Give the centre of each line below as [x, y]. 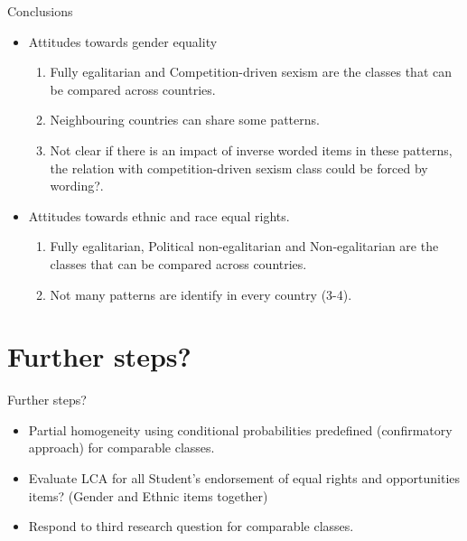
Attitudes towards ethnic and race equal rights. [159, 215]
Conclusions [40, 11]
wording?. [77, 186]
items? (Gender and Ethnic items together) [148, 495]
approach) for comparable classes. [121, 448]
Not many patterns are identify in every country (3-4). [201, 294]
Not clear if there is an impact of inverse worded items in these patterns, [251, 149]
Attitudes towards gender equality [123, 41]
